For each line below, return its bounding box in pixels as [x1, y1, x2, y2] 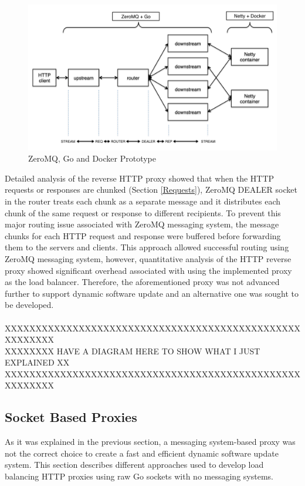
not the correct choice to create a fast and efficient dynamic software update [5, 447, 279, 459]
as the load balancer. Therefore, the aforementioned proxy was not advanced [5, 276, 280, 288]
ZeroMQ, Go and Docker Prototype [28, 152, 157, 165]
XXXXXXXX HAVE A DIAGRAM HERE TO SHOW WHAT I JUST [5, 344, 260, 357]
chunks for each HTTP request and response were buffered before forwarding [5, 229, 281, 242]
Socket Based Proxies [5, 408, 137, 426]
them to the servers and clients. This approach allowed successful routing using [5, 241, 289, 253]
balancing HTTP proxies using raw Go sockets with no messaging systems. [5, 470, 273, 482]
